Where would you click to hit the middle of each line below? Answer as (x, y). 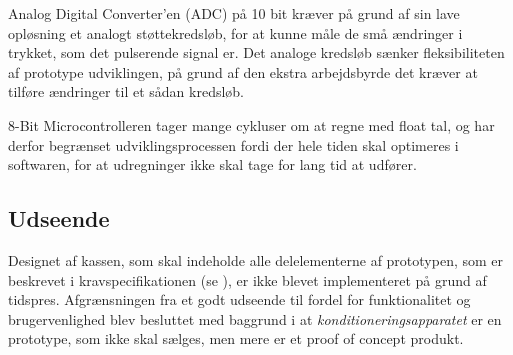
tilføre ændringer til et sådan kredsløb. (126, 91)
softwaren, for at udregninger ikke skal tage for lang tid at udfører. (212, 164)
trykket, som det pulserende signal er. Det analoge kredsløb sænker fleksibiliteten (256, 52)
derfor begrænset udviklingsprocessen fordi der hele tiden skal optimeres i (233, 144)
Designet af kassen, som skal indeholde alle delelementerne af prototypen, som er (256, 259)
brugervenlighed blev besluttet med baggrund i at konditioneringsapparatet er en (255, 318)
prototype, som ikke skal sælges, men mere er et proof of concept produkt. (236, 338)
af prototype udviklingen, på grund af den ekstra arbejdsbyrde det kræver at (243, 71)
